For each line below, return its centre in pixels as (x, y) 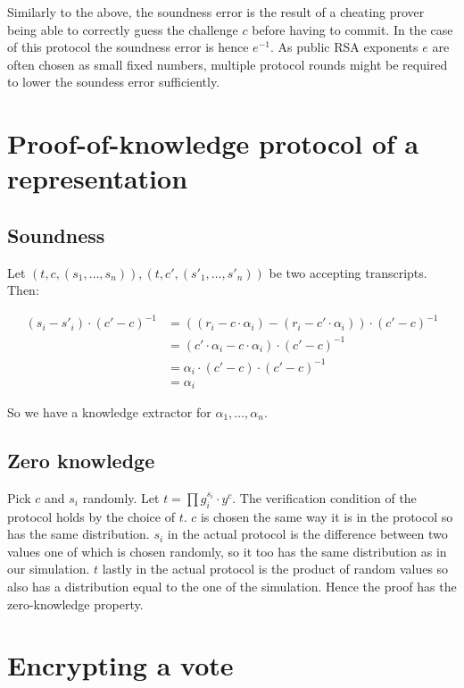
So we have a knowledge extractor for (109, 412)
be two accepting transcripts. (348, 272)
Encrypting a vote (120, 665)
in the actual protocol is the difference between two (307, 534)
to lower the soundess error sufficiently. (114, 82)
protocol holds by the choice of (91, 516)
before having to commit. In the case (352, 29)
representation (98, 178)
